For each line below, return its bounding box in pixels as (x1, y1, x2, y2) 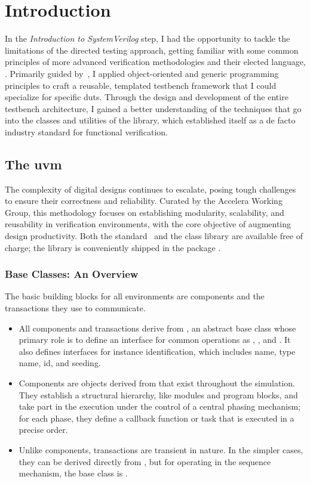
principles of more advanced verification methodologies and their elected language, (5, 55, 306, 68)
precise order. (19, 423, 68, 436)
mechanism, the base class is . (19, 467, 128, 479)
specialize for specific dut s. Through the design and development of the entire (5, 91, 288, 103)
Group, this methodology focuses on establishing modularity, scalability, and (5, 206, 284, 218)
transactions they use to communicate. (5, 302, 146, 314)
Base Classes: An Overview (5, 267, 139, 281)
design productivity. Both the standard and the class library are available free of (5, 230, 303, 242)
